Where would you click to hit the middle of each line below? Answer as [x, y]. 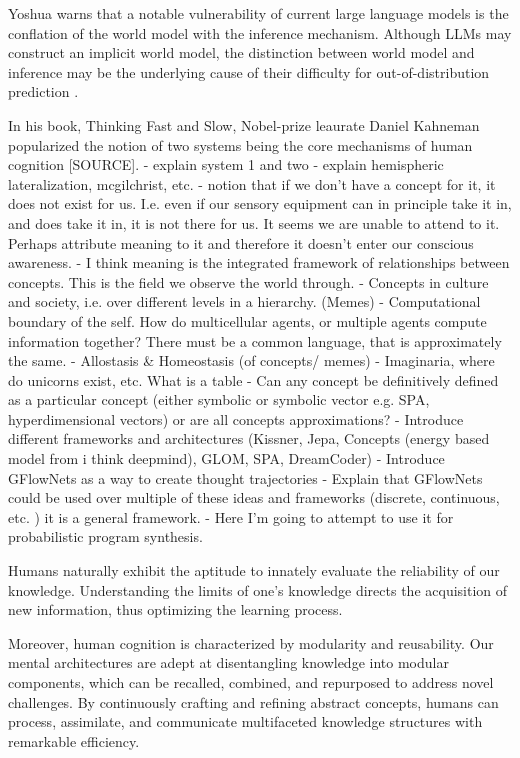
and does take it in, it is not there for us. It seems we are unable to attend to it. [254, 222]
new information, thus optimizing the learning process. [175, 609]
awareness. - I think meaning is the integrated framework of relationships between [259, 262]
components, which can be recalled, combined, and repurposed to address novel [251, 682]
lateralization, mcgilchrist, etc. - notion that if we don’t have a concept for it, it [252, 183]
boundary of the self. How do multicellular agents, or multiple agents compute [247, 320]
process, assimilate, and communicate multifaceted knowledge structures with [245, 721]
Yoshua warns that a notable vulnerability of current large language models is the [258, 13]
